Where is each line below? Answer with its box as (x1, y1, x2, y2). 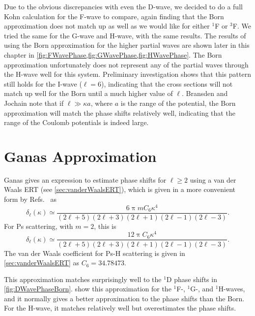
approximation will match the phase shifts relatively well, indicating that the (4, 107, 235, 118)
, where (90, 97, 113, 108)
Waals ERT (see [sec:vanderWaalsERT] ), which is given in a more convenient (4, 184, 236, 194)
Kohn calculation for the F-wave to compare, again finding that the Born (4, 11, 224, 21)
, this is (94, 221, 116, 231)
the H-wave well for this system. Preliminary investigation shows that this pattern (4, 69, 251, 79)
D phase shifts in (166, 274, 217, 284)
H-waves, (218, 284, 245, 294)
